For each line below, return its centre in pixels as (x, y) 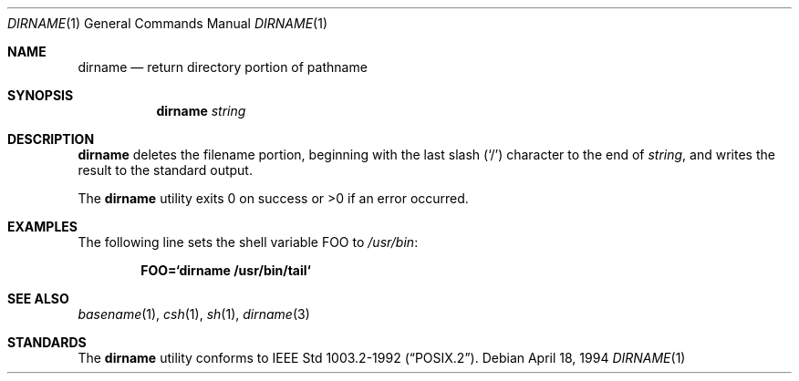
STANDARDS (47, 342)
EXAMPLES (42, 227)
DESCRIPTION (51, 139)
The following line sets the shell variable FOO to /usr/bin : (248, 242)
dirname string (201, 111)
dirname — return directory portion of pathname (223, 67)
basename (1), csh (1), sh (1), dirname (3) (194, 314)
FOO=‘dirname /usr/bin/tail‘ (226, 270)
